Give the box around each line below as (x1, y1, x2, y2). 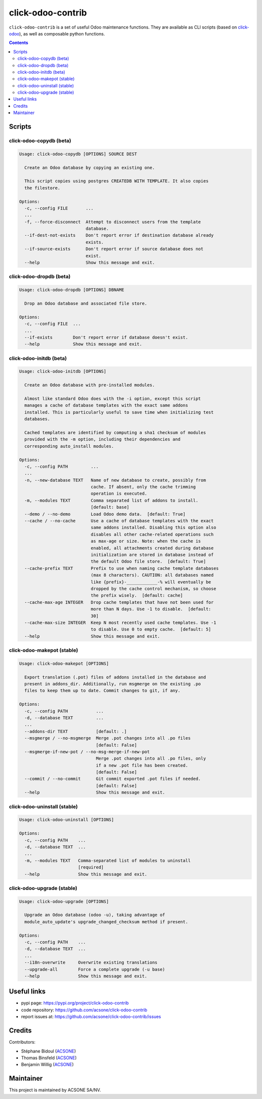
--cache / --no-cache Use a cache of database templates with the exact (24, 518, 214, 524)
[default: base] (90, 504, 130, 510)
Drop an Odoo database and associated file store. (24, 301, 147, 306)
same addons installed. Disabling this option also (90, 525, 216, 531)
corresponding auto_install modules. (24, 443, 114, 449)
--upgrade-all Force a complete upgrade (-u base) (24, 967, 165, 972)
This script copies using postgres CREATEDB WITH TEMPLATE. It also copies (24, 178, 209, 184)
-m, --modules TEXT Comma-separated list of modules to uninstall (24, 857, 191, 863)
